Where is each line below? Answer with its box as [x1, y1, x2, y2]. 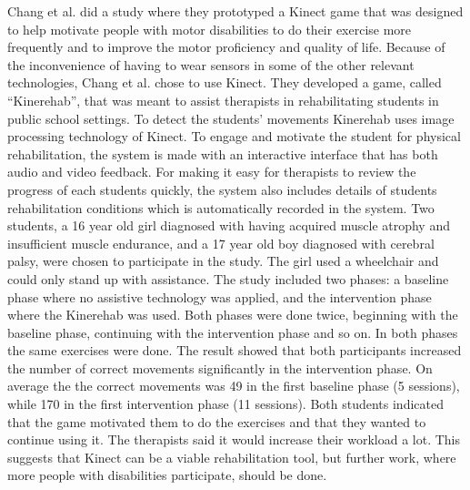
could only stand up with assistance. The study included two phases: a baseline [7, 269, 449, 288]
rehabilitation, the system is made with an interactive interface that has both [7, 144, 438, 163]
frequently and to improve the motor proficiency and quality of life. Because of [7, 37, 445, 56]
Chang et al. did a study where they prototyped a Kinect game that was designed [7, 2, 464, 20]
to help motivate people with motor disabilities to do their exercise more [7, 19, 412, 38]
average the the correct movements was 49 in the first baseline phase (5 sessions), [7, 376, 460, 395]
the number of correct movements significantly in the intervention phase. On [7, 358, 433, 377]
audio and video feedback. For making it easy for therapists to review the [7, 162, 416, 181]
